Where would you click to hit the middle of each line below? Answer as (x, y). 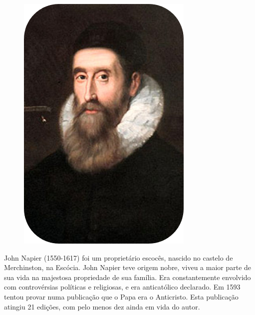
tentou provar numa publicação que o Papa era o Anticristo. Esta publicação (121, 296)
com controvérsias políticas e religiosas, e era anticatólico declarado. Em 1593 (122, 287)
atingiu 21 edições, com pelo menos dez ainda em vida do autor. (102, 306)
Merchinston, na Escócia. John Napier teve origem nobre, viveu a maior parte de (128, 267)
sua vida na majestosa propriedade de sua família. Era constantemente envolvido (127, 277)
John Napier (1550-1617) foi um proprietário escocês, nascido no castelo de (119, 257)
